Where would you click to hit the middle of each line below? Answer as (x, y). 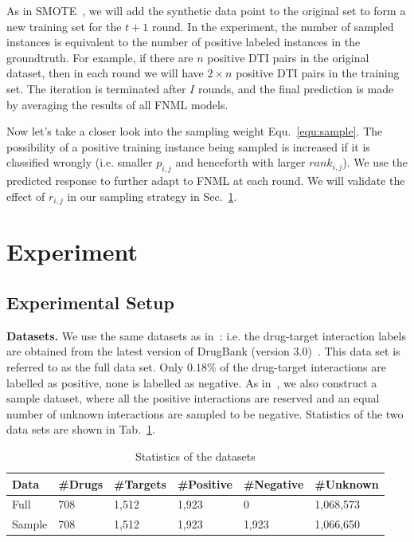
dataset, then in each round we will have (105, 73)
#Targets (140, 483)
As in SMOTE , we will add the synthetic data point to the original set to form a (206, 10)
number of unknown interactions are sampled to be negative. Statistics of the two (205, 413)
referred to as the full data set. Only (95, 366)
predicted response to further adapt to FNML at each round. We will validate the (206, 181)
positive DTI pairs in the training (318, 73)
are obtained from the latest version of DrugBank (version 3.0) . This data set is (203, 351)
